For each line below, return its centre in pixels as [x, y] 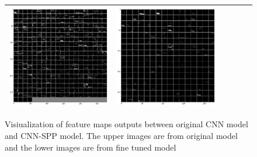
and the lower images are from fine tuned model [91, 147]
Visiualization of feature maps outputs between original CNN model [126, 124]
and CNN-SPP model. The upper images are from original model [121, 136]
